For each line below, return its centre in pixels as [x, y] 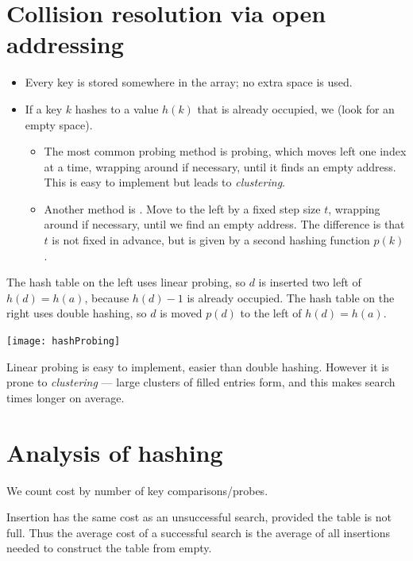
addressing [65, 44]
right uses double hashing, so [77, 313]
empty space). [59, 124]
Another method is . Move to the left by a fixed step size [182, 208]
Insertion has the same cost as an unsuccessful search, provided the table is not [199, 517]
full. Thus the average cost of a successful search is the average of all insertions [198, 532]
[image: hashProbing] [64, 342]
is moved [181, 313]
